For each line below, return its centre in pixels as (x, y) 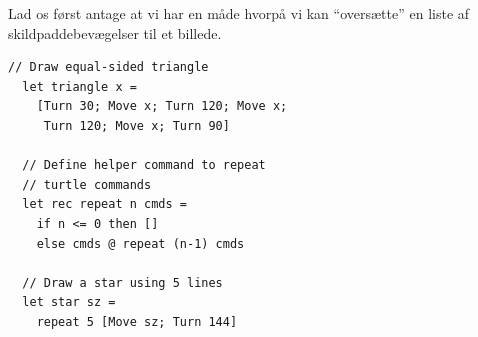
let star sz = (69, 302)
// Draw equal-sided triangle (108, 67)
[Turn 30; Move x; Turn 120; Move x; (162, 106)
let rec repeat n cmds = (104, 204)
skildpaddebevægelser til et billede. (115, 32)
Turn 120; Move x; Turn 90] (136, 125)
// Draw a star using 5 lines (122, 282)
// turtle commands (87, 184)
